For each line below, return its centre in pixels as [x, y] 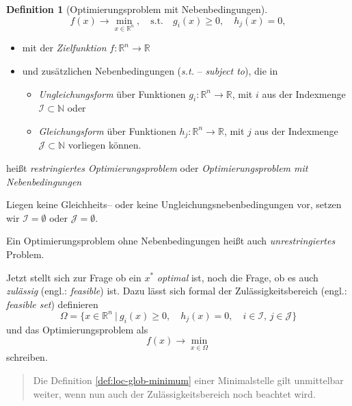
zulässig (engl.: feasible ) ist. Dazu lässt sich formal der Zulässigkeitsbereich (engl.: [177, 291]
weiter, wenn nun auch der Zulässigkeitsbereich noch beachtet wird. [174, 393]
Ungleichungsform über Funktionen [112, 93]
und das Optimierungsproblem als [77, 329]
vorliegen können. [105, 145]
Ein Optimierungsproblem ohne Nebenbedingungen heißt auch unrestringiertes [171, 241]
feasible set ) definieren [52, 304]
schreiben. [27, 357]
